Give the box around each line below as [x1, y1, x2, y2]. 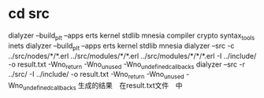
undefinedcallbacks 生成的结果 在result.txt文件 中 [22, 81, 183, 92]
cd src [8, 5, 50, 23]
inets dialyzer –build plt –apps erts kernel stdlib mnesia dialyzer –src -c [8, 41, 235, 52]
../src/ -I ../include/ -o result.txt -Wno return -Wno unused [8, 70, 184, 81]
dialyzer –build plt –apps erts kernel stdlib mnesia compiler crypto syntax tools [8, 31, 255, 42]
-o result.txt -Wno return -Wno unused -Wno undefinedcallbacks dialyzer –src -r [8, 60, 246, 71]
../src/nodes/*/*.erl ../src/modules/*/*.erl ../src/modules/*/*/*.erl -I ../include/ [8, 51, 257, 60]
